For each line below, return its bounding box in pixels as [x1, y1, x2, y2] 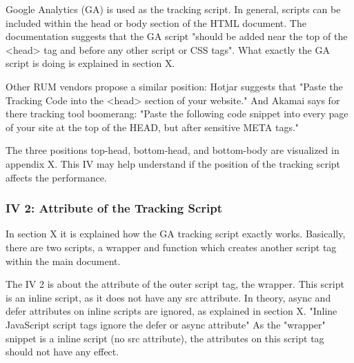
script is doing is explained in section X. [6, 56, 175, 70]
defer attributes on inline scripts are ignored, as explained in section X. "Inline [6, 304, 337, 318]
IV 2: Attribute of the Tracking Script [6, 199, 223, 217]
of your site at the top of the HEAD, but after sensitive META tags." [6, 119, 299, 134]
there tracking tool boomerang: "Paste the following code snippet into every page [6, 106, 348, 121]
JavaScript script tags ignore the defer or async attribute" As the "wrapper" [6, 317, 326, 331]
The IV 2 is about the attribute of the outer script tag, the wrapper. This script [6, 277, 344, 291]
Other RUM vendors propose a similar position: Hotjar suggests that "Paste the [6, 79, 343, 93]
